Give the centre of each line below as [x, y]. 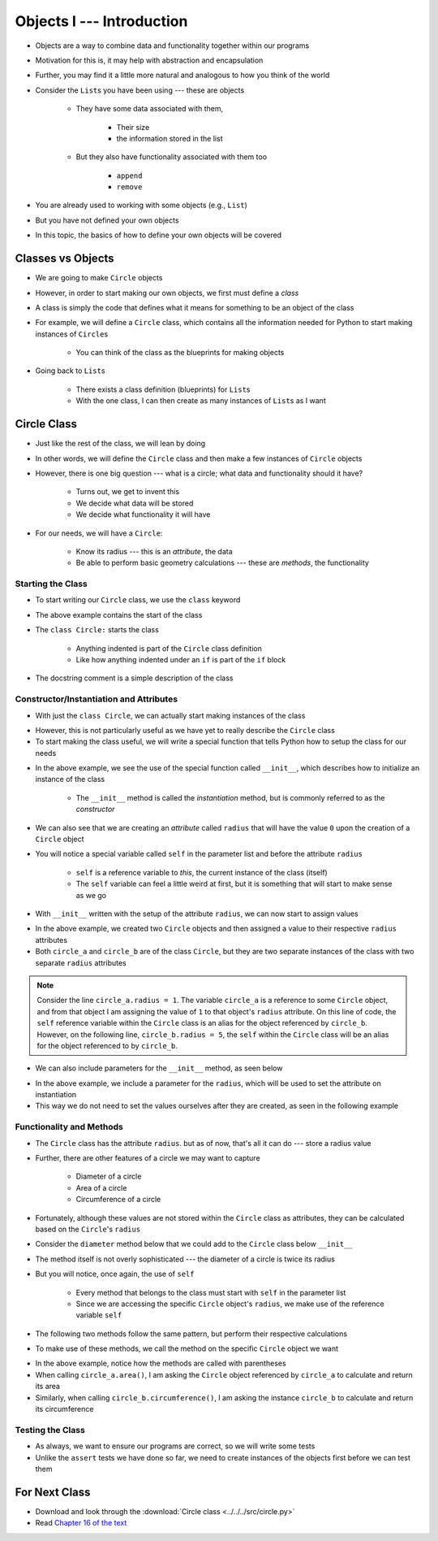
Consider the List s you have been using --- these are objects [140, 90]
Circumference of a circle [118, 1200]
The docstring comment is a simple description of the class [135, 678]
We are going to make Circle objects [99, 278]
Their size [133, 127]
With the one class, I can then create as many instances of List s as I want [201, 401]
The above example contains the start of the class [119, 614]
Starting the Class [52, 584]
